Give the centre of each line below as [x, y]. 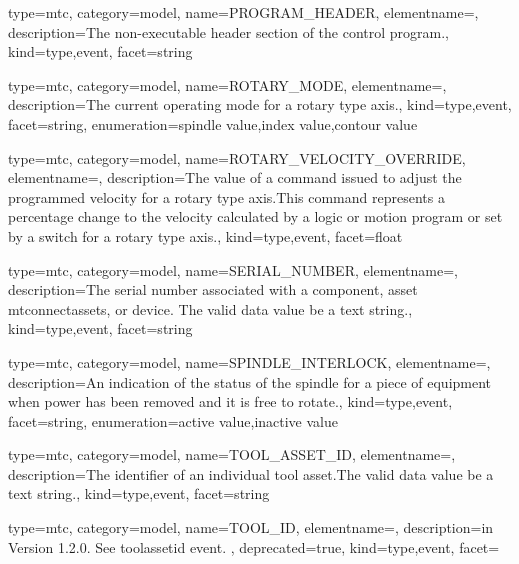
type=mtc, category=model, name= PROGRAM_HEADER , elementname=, [243, 12]
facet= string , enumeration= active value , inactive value [173, 420]
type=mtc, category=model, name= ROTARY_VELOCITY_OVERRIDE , [237, 157]
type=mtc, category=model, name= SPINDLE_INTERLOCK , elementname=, [249, 361]
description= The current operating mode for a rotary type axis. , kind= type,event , [260, 104]
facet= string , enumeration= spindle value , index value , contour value [213, 123]
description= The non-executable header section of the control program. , [228, 31]
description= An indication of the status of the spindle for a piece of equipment [250, 381]
